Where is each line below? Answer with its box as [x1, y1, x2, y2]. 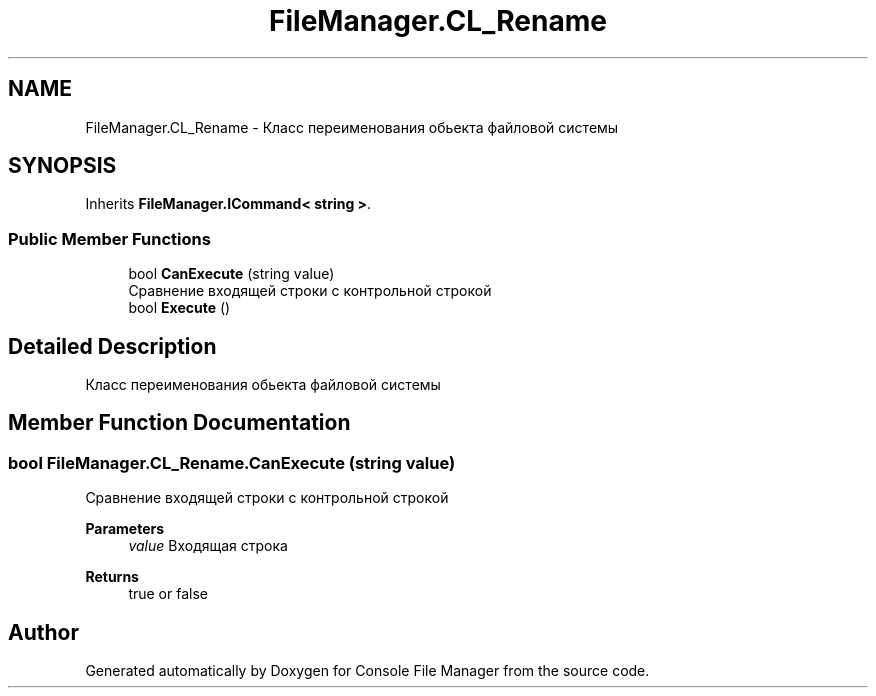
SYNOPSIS [8, 153, 117, 179]
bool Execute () [128, 299, 231, 317]
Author [8, 619, 79, 645]
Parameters [85, 520, 165, 538]
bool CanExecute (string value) [128, 265, 335, 283]
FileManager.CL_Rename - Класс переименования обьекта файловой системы [85, 118, 619, 136]
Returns [85, 568, 139, 586]
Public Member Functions [8, 228, 211, 249]
